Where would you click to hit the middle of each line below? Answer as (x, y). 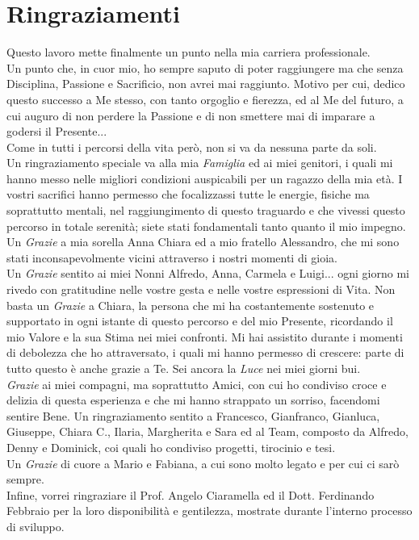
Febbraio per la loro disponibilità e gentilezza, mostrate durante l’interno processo (209, 511)
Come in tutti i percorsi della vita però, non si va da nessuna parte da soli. (192, 147)
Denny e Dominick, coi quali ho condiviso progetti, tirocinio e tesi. (171, 447)
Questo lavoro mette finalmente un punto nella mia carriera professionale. (189, 52)
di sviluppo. (36, 526)
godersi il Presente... (57, 131)
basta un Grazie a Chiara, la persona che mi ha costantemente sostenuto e (191, 305)
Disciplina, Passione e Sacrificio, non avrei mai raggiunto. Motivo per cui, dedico (206, 84)
